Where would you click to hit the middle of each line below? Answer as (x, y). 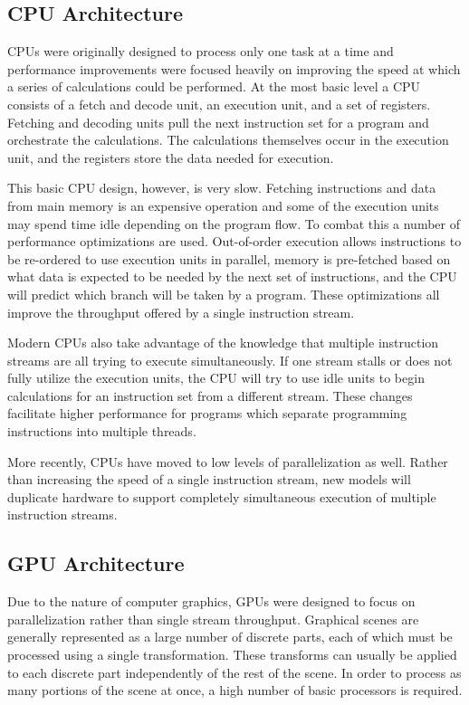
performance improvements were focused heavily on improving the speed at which (234, 68)
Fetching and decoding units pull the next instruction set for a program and (218, 122)
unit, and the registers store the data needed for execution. (171, 157)
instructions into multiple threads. (102, 431)
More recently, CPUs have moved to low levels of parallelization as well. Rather (228, 461)
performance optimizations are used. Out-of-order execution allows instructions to (234, 241)
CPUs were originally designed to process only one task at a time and (201, 51)
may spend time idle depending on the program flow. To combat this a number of (234, 223)
